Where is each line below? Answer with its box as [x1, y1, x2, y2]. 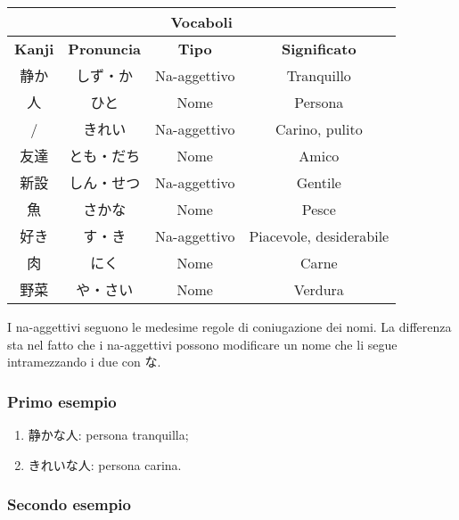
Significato [282, 38, 357, 59]
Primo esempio [7, 390, 117, 412]
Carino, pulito [275, 118, 363, 139]
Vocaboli [170, 12, 233, 32]
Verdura [293, 278, 344, 300]
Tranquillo [286, 64, 351, 86]
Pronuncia [68, 38, 142, 59]
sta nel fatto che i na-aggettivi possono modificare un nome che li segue [7, 334, 398, 353]
